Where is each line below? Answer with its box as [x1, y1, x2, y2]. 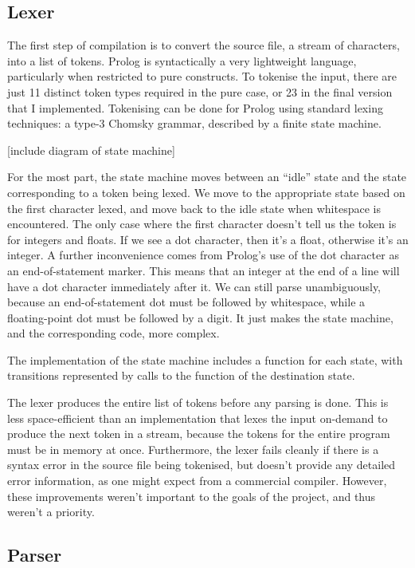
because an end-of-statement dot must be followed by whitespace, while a [7, 294, 366, 310]
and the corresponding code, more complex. [7, 325, 220, 341]
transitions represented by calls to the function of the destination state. [7, 367, 355, 384]
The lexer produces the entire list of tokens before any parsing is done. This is [7, 394, 389, 411]
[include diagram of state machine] [7, 141, 175, 158]
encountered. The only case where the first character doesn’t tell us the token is [7, 215, 397, 232]
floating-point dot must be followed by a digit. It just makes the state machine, [7, 309, 393, 325]
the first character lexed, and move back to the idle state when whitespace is [7, 199, 381, 216]
